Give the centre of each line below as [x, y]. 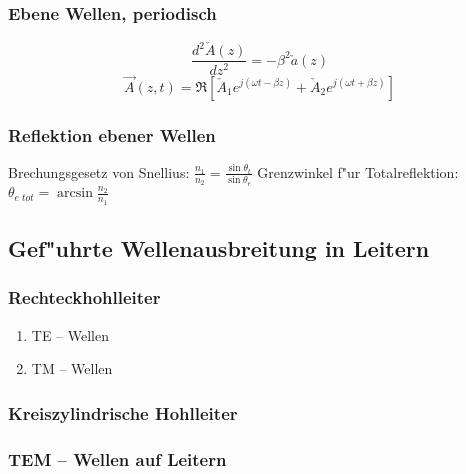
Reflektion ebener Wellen [112, 134]
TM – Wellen [72, 368]
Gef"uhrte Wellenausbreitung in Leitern [219, 248]
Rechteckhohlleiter [84, 297]
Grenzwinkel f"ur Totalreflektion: [358, 171]
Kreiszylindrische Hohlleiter [123, 412]
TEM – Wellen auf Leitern [117, 458]
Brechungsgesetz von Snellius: [99, 171]
